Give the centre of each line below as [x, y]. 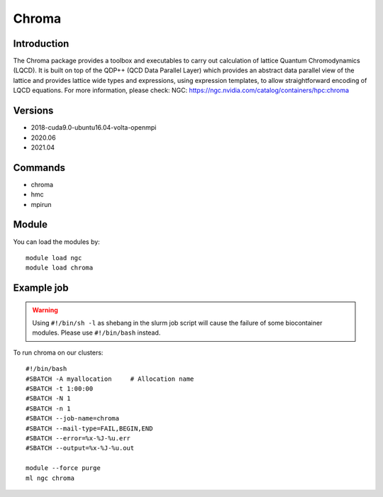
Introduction [41, 44]
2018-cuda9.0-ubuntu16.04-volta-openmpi [94, 128]
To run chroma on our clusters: [58, 352]
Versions [33, 111]
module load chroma [60, 268]
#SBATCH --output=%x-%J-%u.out [80, 448]
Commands [39, 168]
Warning [45, 310]
